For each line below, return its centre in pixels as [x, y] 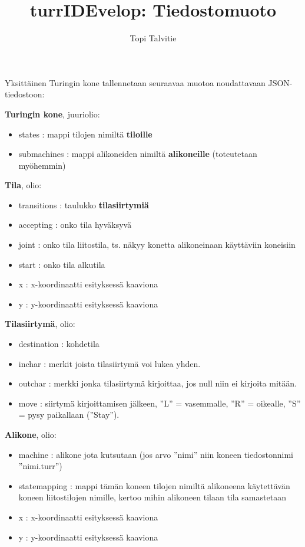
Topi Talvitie [153, 38]
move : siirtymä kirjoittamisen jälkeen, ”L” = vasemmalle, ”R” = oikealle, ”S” [160, 403]
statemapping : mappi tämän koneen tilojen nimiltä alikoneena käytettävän [154, 485]
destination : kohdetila [59, 344]
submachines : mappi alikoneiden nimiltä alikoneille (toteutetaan [138, 154]
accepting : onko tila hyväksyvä [75, 225]
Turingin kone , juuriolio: [52, 114]
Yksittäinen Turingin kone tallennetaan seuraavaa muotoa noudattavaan [135, 82]
